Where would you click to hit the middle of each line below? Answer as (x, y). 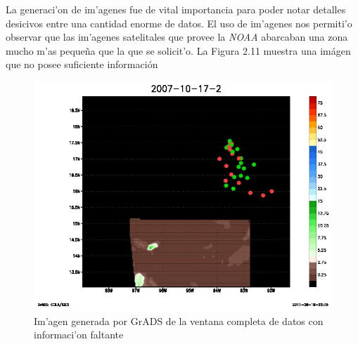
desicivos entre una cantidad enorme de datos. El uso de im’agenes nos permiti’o (179, 23)
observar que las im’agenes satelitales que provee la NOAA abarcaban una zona (177, 37)
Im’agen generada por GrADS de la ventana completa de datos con (179, 320)
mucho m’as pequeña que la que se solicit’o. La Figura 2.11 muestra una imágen (178, 50)
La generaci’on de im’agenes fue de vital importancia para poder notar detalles (176, 9)
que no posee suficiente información (82, 64)
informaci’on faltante (79, 335)
